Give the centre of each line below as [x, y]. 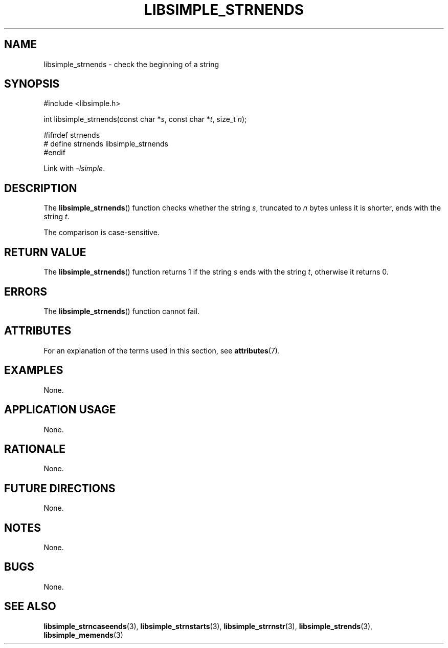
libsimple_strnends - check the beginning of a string [131, 64]
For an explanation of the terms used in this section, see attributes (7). [162, 350]
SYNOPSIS [32, 84]
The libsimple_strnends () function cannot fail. [122, 311]
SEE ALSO [30, 607]
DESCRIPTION [41, 188]
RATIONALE [35, 449]
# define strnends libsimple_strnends [106, 144]
